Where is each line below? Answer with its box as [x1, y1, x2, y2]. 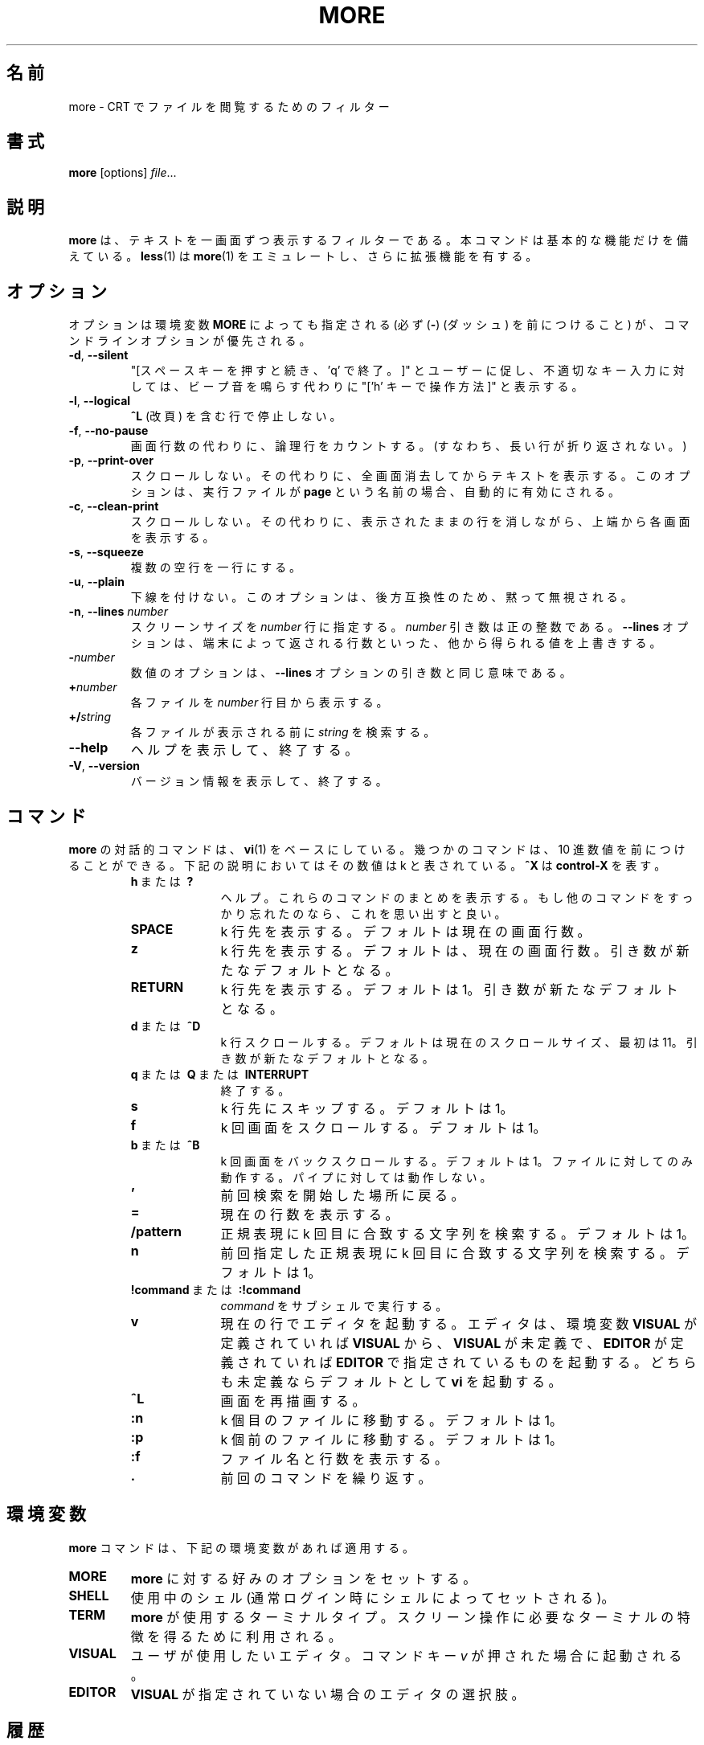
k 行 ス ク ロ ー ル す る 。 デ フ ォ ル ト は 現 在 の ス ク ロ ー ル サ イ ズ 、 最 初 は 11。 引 [220, 1034, 698, 1049]
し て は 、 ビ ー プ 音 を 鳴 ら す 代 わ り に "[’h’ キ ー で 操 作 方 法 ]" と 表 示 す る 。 [130, 379, 583, 394]
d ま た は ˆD [130, 1018, 201, 1033]
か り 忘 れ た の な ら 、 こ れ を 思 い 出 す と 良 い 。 [220, 906, 506, 920]
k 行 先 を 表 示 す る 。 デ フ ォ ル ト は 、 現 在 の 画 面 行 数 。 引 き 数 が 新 [220, 942, 690, 959]
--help [68, 739, 108, 756]
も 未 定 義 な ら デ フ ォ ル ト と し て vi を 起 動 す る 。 [220, 1373, 562, 1390]
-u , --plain [68, 575, 125, 589]
